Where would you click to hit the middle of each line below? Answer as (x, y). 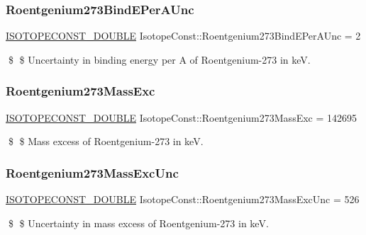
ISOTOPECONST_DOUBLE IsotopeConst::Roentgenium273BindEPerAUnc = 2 (183, 36)
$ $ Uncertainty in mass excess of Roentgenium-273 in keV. (138, 223)
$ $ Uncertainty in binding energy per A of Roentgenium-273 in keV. (159, 59)
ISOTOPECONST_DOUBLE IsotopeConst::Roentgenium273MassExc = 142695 (182, 117)
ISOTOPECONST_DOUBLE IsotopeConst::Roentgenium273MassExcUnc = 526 (183, 199)
